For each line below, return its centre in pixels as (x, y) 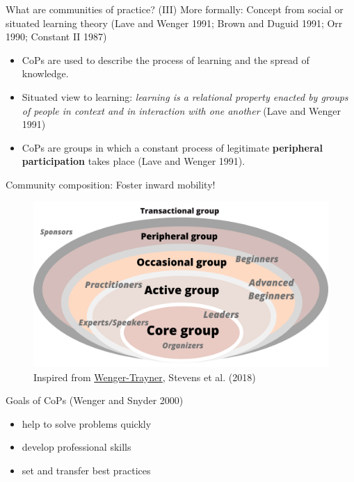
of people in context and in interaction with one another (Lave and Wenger (182, 110)
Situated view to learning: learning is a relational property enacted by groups (185, 96)
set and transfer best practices (86, 470)
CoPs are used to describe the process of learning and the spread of (166, 59)
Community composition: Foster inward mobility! (111, 184)
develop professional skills (77, 447)
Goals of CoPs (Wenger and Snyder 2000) (95, 400)
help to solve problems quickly (87, 423)
